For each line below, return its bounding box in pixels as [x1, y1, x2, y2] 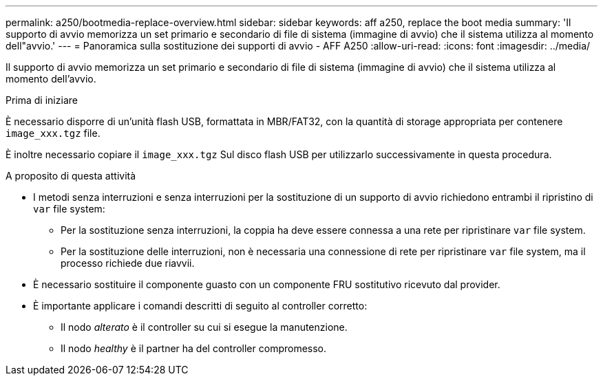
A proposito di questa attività [6, 170, 136, 182]
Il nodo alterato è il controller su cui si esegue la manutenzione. [61, 321, 348, 333]
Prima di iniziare [6, 94, 78, 106]
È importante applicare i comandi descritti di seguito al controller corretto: [33, 300, 368, 312]
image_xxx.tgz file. [6, 127, 100, 139]
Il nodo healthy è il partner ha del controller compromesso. [61, 342, 327, 354]
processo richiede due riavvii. [61, 257, 195, 269]
